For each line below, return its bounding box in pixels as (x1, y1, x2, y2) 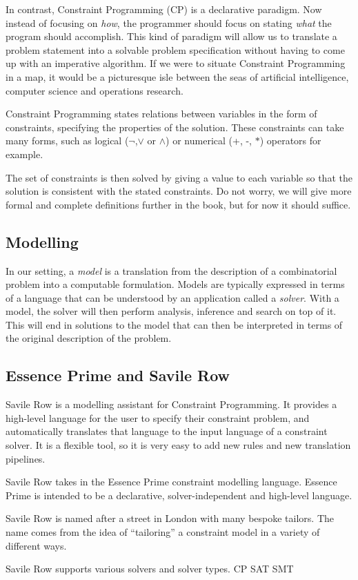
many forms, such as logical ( (6, 133, 129, 148)
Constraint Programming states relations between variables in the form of (6, 106, 317, 121)
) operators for (259, 133, 321, 148)
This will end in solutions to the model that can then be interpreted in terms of (6, 317, 343, 331)
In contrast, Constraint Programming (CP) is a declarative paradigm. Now (6, 2, 322, 16)
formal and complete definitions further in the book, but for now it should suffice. (6, 197, 351, 211)
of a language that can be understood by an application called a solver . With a (6, 290, 339, 304)
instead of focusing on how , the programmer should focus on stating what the (6, 15, 332, 30)
